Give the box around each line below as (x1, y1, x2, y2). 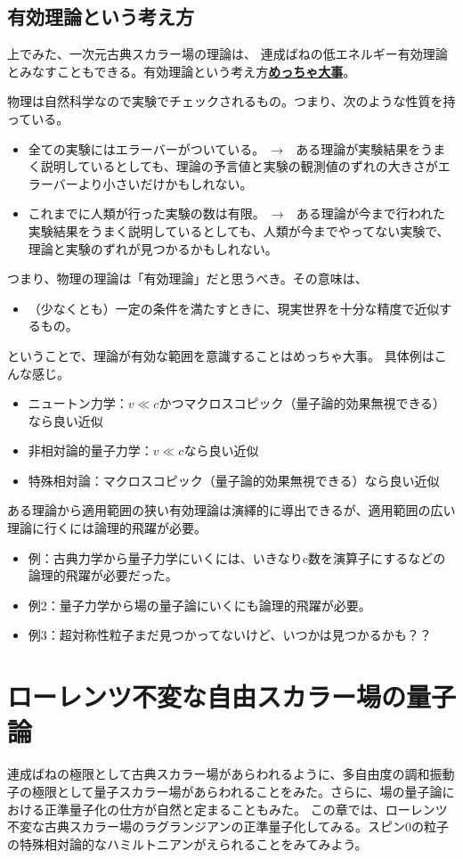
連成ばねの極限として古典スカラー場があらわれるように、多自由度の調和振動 (7, 765, 455, 783)
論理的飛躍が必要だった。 (28, 566, 178, 585)
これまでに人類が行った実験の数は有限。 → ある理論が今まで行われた (28, 204, 446, 223)
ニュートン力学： (28, 394, 128, 413)
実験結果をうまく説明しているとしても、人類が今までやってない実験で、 (28, 221, 450, 240)
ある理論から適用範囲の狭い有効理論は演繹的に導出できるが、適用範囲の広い (7, 501, 456, 519)
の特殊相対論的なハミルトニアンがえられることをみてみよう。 (7, 834, 368, 853)
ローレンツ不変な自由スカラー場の (7, 678, 407, 715)
